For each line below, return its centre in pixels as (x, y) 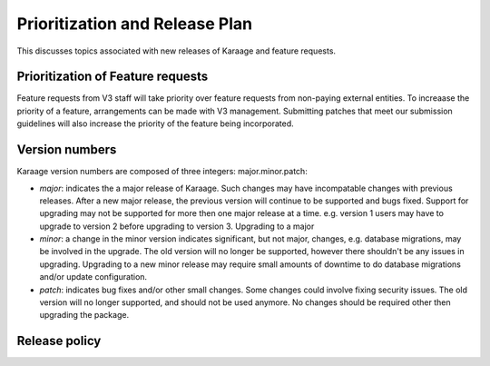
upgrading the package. (84, 315)
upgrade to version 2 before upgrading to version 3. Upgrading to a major (177, 226)
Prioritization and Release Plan (135, 24)
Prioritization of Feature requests (113, 77)
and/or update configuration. (93, 277)
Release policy (59, 341)
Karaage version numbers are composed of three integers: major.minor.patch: (162, 172)
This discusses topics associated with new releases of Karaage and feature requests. (176, 51)
